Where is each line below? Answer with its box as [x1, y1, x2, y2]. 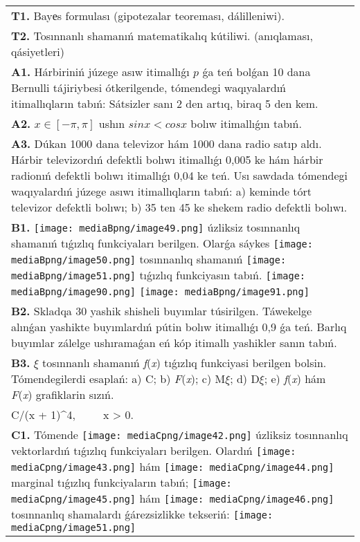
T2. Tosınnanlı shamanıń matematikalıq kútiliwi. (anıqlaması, [11, 28, 313, 44]
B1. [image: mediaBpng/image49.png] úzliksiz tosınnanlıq [11, 219, 300, 235]
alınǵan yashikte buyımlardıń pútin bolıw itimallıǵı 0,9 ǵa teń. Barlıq [11, 319, 347, 335]
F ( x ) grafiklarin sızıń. [11, 386, 114, 402]
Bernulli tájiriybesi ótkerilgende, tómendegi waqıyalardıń [11, 80, 286, 95]
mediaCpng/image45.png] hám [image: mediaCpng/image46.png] [11, 490, 334, 506]
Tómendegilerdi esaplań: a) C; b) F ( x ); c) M [11, 371, 226, 386]
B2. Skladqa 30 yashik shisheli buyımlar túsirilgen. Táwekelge [11, 303, 312, 319]
